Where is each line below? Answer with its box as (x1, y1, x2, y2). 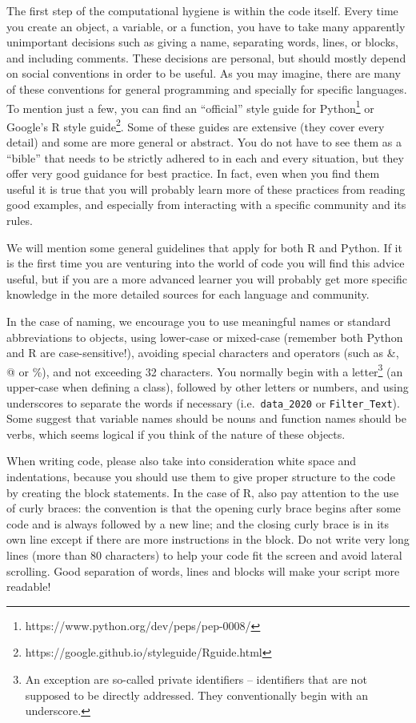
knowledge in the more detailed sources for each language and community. (6, 286, 370, 303)
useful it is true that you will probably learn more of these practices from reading (6, 180, 406, 197)
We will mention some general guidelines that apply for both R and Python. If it (6, 239, 402, 255)
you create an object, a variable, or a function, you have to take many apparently (6, 18, 406, 34)
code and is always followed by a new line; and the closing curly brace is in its (6, 515, 389, 532)
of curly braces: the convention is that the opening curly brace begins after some (6, 500, 401, 516)
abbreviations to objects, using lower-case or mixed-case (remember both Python (6, 328, 403, 345)
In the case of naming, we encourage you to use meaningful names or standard (6, 313, 391, 329)
